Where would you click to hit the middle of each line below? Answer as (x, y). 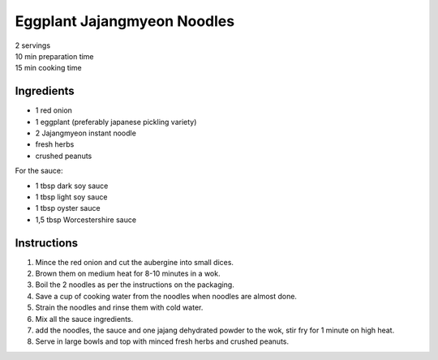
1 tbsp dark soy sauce (72, 186)
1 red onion (54, 110)
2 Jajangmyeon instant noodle (86, 133)
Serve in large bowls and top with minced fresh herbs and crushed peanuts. (162, 341)
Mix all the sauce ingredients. (84, 319)
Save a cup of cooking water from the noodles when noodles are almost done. (166, 296)
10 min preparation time (54, 56)
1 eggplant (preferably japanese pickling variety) (116, 122)
